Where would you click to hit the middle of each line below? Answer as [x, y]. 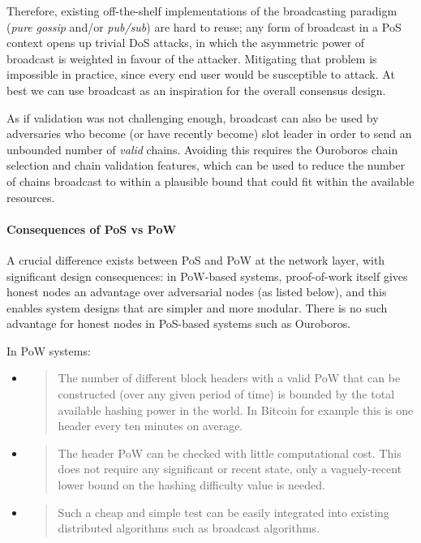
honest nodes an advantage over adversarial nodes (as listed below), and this [197, 292]
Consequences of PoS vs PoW [92, 228]
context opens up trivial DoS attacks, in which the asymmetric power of [186, 43]
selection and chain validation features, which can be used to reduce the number [206, 165]
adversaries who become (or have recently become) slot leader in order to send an [209, 134]
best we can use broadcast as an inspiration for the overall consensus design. [196, 90]
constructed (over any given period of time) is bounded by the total [226, 394]
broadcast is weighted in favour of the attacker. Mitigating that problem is [192, 58]
